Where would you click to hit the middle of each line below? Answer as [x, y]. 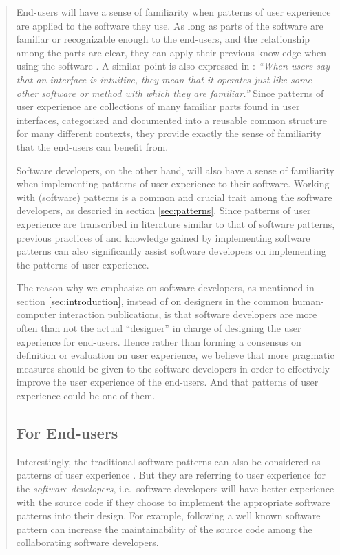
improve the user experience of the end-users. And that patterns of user [167, 382]
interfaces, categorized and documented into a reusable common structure [171, 119]
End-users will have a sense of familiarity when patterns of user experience [173, 12]
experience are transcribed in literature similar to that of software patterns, [176, 223]
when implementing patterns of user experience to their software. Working [173, 184]
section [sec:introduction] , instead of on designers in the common [152, 301]
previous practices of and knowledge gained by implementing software [163, 237]
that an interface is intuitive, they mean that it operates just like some [164, 79]
